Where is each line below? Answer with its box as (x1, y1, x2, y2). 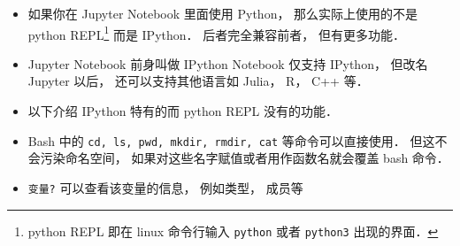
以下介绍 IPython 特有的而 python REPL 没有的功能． (27, 102, 339, 120)
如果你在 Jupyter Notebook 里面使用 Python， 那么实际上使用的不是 (27, 4, 418, 22)
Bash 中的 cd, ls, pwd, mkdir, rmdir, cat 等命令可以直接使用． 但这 (27, 131, 435, 150)
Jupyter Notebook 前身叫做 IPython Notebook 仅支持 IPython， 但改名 (27, 54, 428, 73)
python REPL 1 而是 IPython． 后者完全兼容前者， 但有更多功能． (27, 22, 405, 43)
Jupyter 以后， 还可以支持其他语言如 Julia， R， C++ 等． (27, 72, 369, 90)
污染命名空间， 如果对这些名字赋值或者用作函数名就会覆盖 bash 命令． (40, 149, 449, 167)
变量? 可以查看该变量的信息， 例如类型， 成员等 (27, 178, 303, 196)
